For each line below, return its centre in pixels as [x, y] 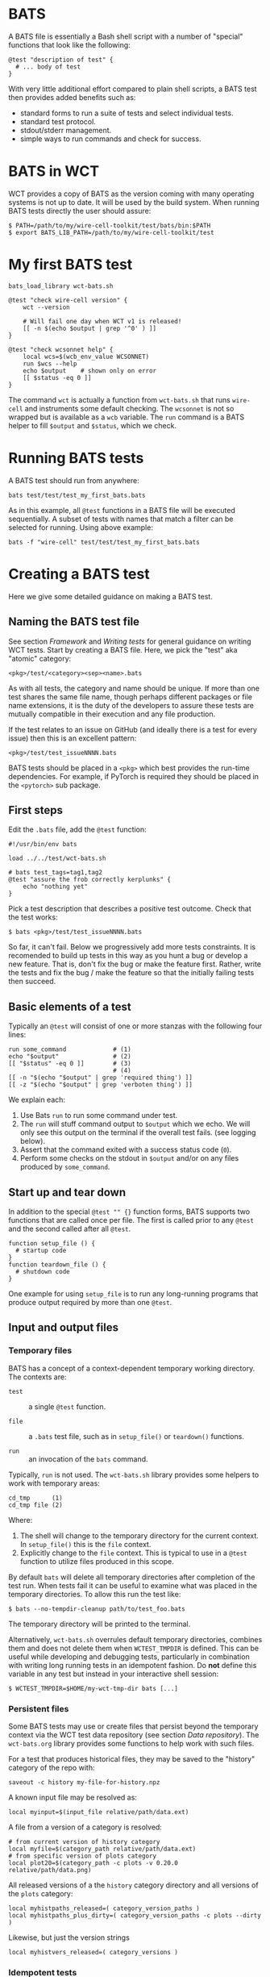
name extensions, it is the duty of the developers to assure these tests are [131, 705]
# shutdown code [43, 1271]
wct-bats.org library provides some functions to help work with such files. [131, 1743]
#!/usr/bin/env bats [43, 845]
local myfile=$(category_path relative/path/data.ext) [102, 1849]
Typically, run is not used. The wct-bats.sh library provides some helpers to [134, 1474]
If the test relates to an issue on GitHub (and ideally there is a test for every [133, 729]
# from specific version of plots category [83, 1856]
